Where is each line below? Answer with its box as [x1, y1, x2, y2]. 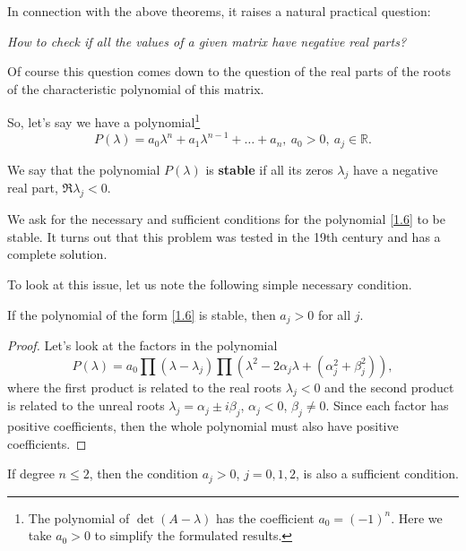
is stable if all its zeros [205, 159, 333, 178]
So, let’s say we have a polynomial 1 [7, 110, 201, 132]
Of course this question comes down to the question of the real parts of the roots [7, 62, 451, 81]
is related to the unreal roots [7, 396, 165, 415]
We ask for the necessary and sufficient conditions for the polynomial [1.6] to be [7, 210, 445, 228]
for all [317, 305, 351, 323]
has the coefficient [216, 508, 315, 527]
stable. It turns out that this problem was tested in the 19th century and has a [7, 227, 441, 245]
